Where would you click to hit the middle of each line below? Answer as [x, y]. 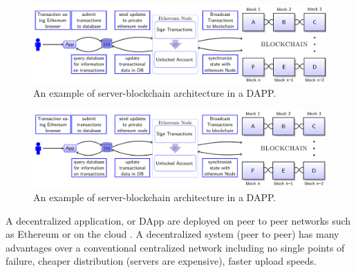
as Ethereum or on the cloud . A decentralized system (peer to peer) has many [172, 234]
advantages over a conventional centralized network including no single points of [175, 247]
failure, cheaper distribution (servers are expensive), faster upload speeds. [161, 261]
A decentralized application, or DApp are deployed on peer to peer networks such [178, 220]
